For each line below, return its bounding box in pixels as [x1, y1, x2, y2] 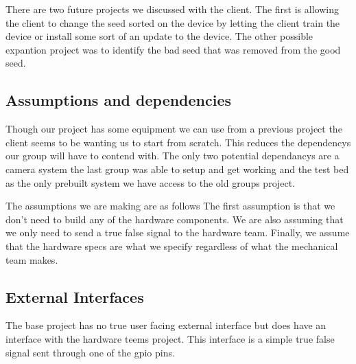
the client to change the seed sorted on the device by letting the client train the [5, 15, 340, 30]
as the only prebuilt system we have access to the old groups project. [5, 175, 296, 190]
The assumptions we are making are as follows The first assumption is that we [5, 198, 335, 213]
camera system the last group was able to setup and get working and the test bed [5, 161, 349, 176]
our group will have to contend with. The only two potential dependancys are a [5, 148, 340, 163]
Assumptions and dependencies [5, 89, 232, 111]
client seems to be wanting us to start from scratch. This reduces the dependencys [5, 135, 351, 149]
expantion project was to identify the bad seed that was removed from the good [5, 42, 341, 56]
